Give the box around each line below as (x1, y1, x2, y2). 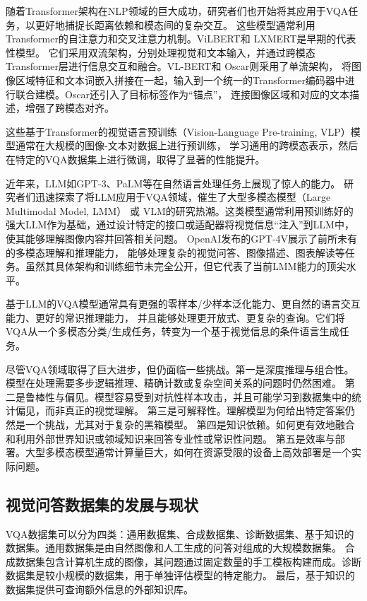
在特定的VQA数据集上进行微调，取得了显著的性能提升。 (6, 151, 265, 166)
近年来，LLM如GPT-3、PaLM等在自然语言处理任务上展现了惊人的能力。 (6, 175, 341, 190)
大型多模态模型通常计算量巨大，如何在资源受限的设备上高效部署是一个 (25, 445, 351, 460)
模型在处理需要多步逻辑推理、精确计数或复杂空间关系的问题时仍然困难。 (6, 375, 342, 390)
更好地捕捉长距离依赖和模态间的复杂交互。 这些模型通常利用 (35, 17, 315, 32)
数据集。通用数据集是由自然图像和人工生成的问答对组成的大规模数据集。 (6, 540, 342, 555)
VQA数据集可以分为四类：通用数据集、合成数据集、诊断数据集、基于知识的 (6, 526, 354, 541)
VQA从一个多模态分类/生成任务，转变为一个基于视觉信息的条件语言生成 (6, 324, 339, 339)
